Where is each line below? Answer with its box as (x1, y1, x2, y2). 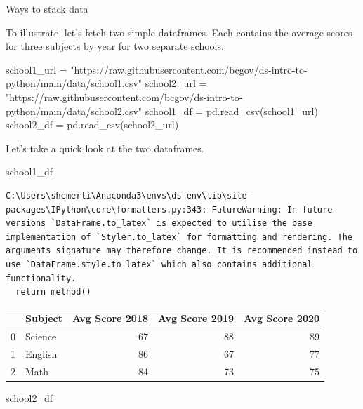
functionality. (6, 273, 77, 283)
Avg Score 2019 (158, 311, 235, 326)
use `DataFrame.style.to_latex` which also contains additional (6, 259, 312, 269)
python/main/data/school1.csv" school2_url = (6, 76, 207, 90)
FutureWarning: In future (211, 204, 333, 215)
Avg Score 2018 (72, 311, 149, 326)
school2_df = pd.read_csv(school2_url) (6, 117, 179, 132)
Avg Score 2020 (244, 311, 320, 326)
